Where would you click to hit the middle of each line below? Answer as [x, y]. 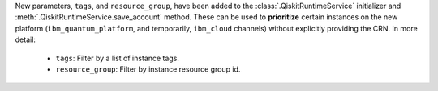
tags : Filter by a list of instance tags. [118, 58]
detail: [26, 39]
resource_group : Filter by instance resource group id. [148, 69]
